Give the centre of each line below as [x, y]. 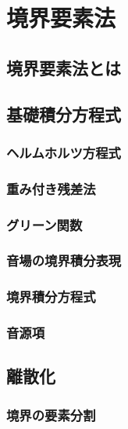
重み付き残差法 [51, 188]
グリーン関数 [44, 224]
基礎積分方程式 [64, 114]
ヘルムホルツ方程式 [64, 152]
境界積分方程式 [51, 297]
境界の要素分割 [51, 414]
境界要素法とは [64, 67]
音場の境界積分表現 [64, 260]
